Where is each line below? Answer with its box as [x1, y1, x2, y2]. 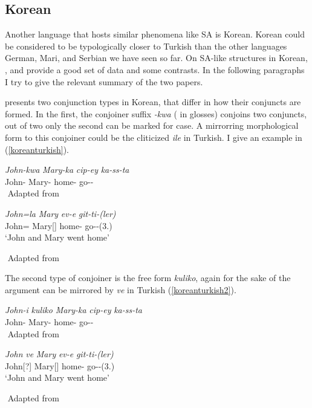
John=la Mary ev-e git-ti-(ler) [5, 207, 116, 219]
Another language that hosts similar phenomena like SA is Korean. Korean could [5, 28, 305, 40]
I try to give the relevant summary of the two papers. [5, 75, 203, 88]
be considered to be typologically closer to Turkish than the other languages [5, 39, 287, 52]
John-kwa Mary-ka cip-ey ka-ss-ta [5, 163, 129, 176]
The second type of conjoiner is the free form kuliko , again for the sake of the [5, 271, 291, 284]
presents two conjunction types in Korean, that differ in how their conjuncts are [5, 96, 301, 108]
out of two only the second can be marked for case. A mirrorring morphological [5, 119, 299, 132]
